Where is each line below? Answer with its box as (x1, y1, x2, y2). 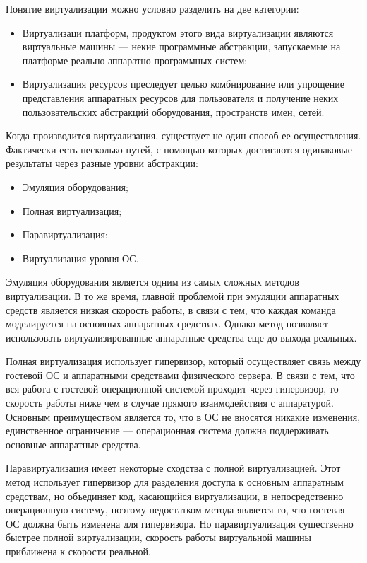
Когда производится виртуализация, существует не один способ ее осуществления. (6, 128, 361, 143)
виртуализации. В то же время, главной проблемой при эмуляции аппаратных (6, 288, 339, 303)
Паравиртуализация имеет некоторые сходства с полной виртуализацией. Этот (6, 460, 341, 475)
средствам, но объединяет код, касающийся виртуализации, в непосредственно (6, 488, 344, 503)
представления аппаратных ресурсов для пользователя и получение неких (22, 90, 339, 105)
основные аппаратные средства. (6, 436, 141, 451)
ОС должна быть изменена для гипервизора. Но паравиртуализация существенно (6, 516, 354, 530)
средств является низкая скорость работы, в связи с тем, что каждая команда (6, 302, 336, 317)
